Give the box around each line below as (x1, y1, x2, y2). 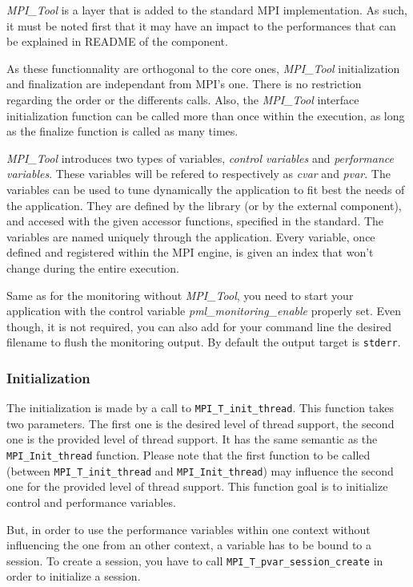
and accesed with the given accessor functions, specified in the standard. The (6, 213, 384, 229)
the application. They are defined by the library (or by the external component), (6, 196, 402, 213)
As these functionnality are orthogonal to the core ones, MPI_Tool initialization (6, 59, 400, 76)
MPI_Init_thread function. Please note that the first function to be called (6, 447, 371, 463)
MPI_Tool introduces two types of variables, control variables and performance (6, 149, 394, 166)
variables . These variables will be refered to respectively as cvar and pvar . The (6, 165, 391, 182)
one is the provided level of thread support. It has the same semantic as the (6, 431, 378, 447)
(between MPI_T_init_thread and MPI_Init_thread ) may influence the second (6, 462, 394, 479)
